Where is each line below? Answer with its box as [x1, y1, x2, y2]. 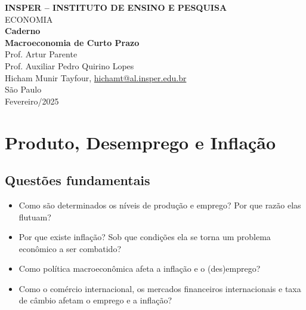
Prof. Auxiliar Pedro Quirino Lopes [5, 59, 134, 72]
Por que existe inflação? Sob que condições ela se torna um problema [18, 231, 271, 243]
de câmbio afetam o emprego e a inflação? [18, 294, 172, 306]
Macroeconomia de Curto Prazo [5, 36, 140, 48]
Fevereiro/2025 [5, 94, 59, 107]
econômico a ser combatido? [18, 242, 121, 254]
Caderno [5, 24, 41, 37]
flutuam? [18, 210, 51, 223]
